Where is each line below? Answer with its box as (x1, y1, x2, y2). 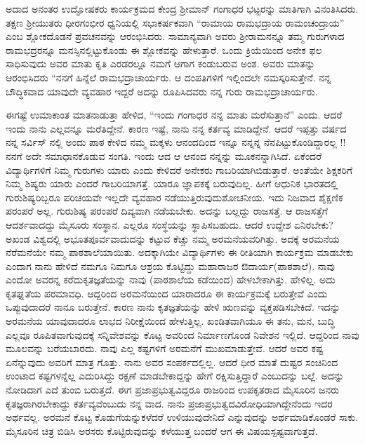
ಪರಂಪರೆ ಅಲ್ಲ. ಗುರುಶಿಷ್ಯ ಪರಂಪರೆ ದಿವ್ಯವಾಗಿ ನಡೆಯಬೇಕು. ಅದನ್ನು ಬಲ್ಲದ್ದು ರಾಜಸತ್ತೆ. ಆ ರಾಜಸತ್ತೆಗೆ (6, 203, 328, 218)
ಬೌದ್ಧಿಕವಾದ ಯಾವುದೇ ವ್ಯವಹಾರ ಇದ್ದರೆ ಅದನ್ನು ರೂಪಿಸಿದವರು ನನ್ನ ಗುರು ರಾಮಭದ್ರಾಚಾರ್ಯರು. (6, 83, 318, 98)
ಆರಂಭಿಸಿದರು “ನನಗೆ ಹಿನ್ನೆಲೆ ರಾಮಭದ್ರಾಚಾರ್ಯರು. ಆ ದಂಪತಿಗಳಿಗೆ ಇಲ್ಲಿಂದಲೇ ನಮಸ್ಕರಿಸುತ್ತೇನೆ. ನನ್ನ (6, 69, 331, 84)
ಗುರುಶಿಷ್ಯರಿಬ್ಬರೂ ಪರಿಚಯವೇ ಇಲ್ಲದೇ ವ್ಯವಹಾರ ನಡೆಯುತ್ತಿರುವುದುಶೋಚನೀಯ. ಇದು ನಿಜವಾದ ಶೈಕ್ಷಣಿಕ (6, 189, 343, 204)
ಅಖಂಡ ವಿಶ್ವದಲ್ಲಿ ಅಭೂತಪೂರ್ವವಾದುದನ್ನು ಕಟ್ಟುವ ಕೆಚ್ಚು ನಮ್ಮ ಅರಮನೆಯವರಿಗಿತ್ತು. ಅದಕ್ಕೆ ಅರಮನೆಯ (6, 231, 340, 245)
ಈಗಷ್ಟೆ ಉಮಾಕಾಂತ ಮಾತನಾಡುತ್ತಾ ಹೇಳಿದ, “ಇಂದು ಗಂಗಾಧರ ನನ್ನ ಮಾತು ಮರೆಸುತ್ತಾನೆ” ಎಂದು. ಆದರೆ (6, 107, 343, 122)
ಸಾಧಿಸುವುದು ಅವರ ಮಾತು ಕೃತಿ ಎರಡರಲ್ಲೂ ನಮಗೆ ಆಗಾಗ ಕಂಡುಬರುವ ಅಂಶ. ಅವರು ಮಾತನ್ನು (6, 56, 315, 71)
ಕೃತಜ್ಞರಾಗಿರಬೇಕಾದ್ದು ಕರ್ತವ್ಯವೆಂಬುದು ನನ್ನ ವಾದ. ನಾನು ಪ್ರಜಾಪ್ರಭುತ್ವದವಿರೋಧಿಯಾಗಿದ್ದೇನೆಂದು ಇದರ (6, 396, 333, 410)
